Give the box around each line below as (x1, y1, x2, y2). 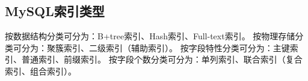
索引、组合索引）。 (5, 64, 76, 77)
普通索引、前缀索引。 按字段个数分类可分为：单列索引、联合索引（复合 (21, 53, 303, 66)
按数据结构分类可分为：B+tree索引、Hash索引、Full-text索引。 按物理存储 (5, 30, 295, 42)
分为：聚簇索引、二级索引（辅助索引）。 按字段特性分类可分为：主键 (21, 41, 290, 54)
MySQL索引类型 (5, 2, 105, 20)
